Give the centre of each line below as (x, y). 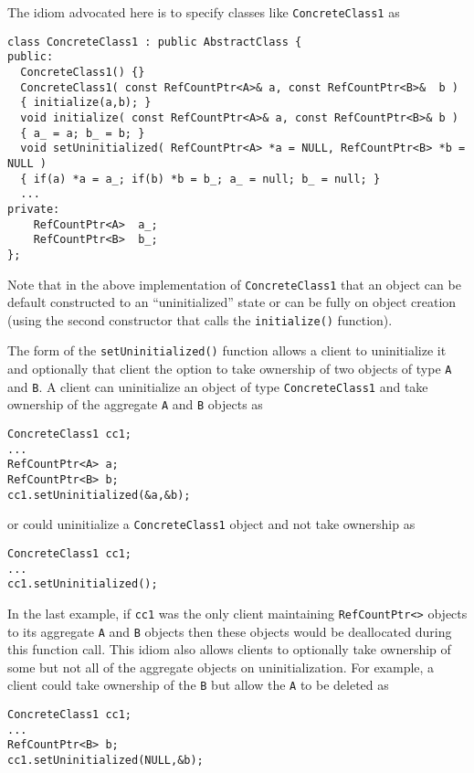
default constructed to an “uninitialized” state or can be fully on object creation (232, 302)
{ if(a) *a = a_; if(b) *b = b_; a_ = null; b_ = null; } (200, 179)
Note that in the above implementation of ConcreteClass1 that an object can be (234, 284)
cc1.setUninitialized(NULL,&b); (105, 761)
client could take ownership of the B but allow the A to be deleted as (198, 685)
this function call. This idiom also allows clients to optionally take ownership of (229, 649)
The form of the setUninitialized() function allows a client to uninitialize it (227, 350)
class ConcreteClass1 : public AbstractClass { (155, 42)
